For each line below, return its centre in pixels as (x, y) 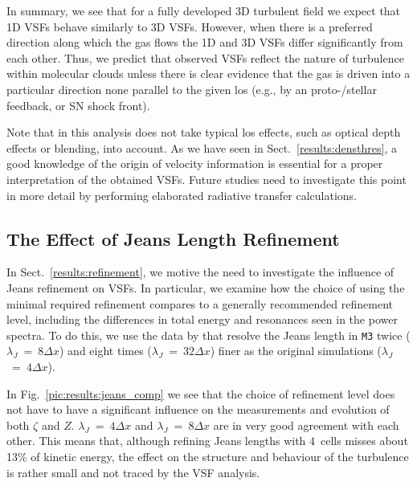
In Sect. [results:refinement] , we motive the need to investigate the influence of (200, 272)
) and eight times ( (105, 351)
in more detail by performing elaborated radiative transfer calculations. (182, 195)
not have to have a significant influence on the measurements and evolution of (198, 409)
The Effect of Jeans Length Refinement (173, 238)
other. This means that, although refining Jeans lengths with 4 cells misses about (207, 441)
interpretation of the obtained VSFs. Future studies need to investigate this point (206, 179)
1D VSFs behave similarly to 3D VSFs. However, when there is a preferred (190, 26)
